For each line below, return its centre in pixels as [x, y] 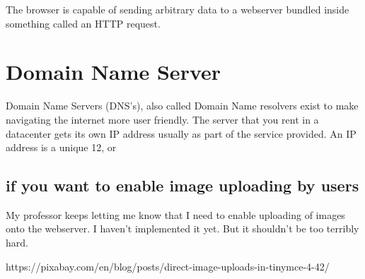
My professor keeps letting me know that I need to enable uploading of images [175, 214]
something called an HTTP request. [83, 23]
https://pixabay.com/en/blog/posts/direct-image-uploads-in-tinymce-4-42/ [168, 266]
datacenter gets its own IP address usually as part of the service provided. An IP [181, 133]
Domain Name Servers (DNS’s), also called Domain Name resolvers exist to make [182, 106]
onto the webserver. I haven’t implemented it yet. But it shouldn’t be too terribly [182, 228]
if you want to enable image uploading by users [182, 185]
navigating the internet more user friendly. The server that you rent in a [162, 119]
